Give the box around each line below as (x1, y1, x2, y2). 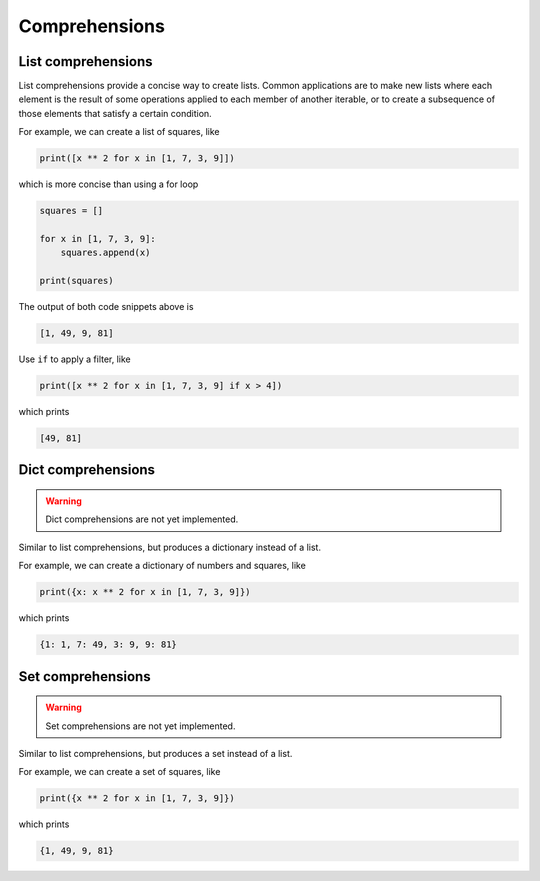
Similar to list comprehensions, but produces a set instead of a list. (18, 747, 293, 759)
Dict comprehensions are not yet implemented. (45, 513, 239, 525)
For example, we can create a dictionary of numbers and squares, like (18, 560, 307, 572)
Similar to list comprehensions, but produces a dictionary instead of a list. (18, 541, 322, 553)
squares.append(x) (60, 247, 151, 259)
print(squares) (39, 275, 114, 287)
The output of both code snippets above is (18, 301, 194, 313)
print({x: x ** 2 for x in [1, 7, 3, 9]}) (39, 586, 251, 598)
